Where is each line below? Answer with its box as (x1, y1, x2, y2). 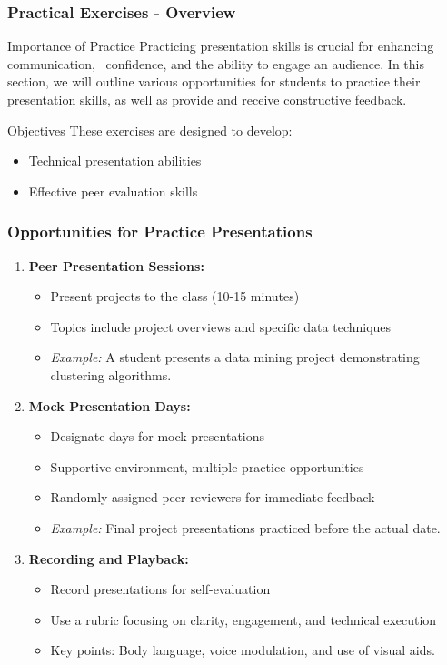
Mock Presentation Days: (28, 396, 191, 415)
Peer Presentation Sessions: (28, 256, 204, 275)
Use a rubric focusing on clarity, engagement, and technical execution (50, 610, 437, 629)
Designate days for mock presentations (50, 427, 265, 446)
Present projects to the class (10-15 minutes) (50, 287, 300, 306)
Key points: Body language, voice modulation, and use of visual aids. (50, 640, 435, 660)
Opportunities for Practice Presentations (7, 220, 313, 243)
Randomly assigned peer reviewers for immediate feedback (50, 488, 375, 507)
